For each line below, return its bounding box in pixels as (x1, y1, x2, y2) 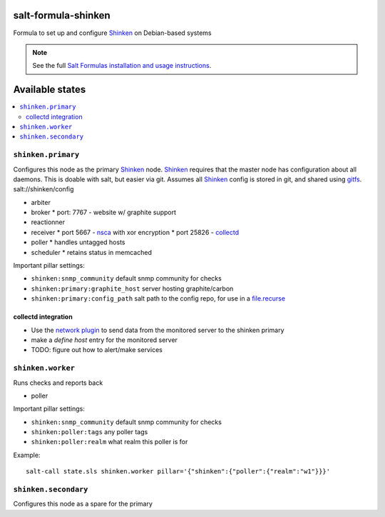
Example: (13, 451, 41, 459)
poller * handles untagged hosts (31, 238, 125, 246)
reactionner (31, 218, 66, 226)
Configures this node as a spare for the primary (13, 500, 153, 508)
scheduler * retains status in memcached (31, 248, 153, 256)
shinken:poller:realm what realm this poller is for (31, 438, 188, 446)
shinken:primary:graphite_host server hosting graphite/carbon (31, 284, 234, 293)
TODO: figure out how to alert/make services (31, 346, 163, 354)
